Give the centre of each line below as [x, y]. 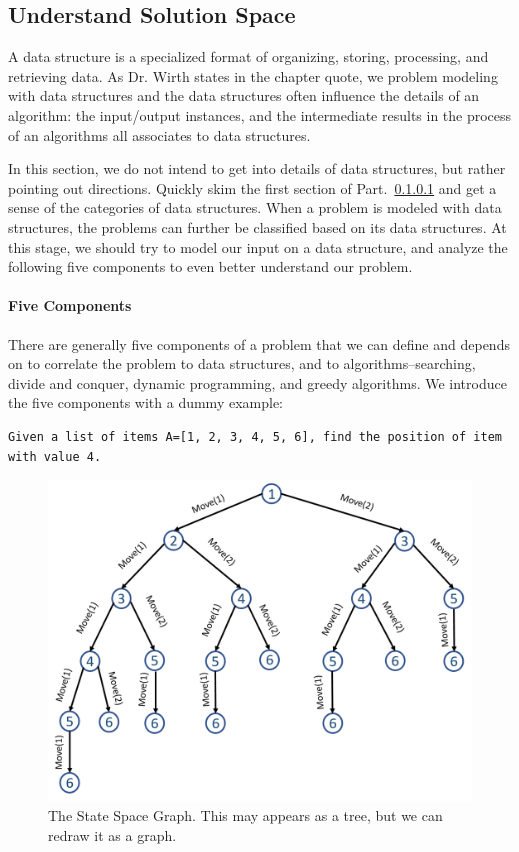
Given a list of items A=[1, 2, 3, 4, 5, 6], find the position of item [255, 436]
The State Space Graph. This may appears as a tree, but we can [245, 815]
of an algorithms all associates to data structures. [159, 134]
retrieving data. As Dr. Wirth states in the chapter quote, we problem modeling [253, 75]
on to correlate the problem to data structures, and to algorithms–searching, [242, 363]
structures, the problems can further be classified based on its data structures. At [257, 226]
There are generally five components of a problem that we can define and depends [259, 343]
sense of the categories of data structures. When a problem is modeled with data [255, 207]
